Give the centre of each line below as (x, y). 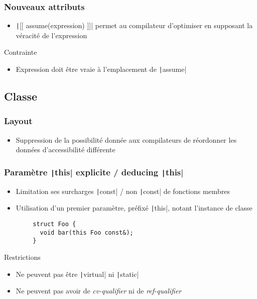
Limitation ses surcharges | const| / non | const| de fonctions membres (123, 191)
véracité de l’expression (51, 35)
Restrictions (22, 257)
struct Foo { (54, 224)
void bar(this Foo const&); (87, 232)
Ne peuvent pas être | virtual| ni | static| (77, 274)
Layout (18, 121)
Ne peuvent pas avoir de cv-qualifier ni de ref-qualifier (99, 291)
